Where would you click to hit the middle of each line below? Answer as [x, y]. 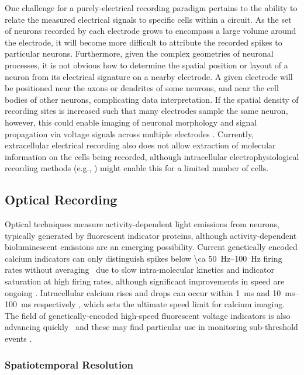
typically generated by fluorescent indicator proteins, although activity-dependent [151, 235]
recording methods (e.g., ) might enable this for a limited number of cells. [137, 168]
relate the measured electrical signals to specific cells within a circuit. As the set [148, 19]
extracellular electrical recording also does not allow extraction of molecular [140, 145]
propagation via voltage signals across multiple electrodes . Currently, [129, 133]
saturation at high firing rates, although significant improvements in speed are [145, 281]
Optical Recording [61, 199]
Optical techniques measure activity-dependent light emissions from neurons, [142, 224]
